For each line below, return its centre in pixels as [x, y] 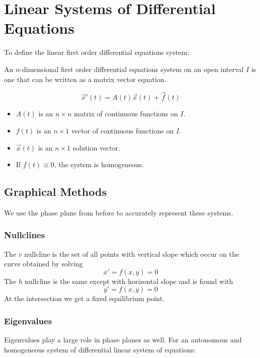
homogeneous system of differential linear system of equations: [100, 349]
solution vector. [97, 147]
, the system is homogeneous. [99, 164]
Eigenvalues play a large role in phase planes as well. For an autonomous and [123, 340]
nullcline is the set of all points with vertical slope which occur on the [132, 254]
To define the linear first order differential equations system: [97, 52]
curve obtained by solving [44, 264]
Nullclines [24, 235]
